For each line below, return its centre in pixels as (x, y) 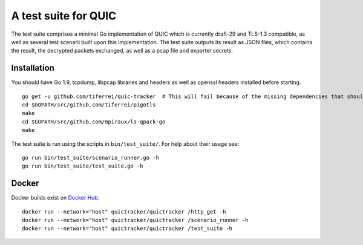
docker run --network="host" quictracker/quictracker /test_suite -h (127, 229)
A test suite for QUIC (64, 16)
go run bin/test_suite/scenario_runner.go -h (91, 158)
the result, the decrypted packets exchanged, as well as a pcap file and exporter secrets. (122, 51)
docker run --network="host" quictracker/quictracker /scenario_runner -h (135, 220)
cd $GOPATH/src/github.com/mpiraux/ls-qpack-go (94, 122)
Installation (33, 68)
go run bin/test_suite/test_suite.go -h (83, 166)
